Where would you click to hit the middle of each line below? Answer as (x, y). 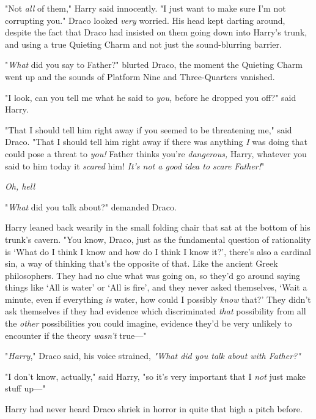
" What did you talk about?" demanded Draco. (91, 206)
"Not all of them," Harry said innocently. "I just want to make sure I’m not (145, 8)
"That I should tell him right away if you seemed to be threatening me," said (149, 129)
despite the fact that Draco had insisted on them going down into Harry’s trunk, (156, 32)
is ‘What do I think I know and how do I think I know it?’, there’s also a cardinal (158, 251)
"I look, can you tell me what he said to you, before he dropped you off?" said (151, 97)
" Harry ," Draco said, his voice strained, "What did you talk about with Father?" (153, 356)
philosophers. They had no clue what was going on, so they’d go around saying (153, 275)
